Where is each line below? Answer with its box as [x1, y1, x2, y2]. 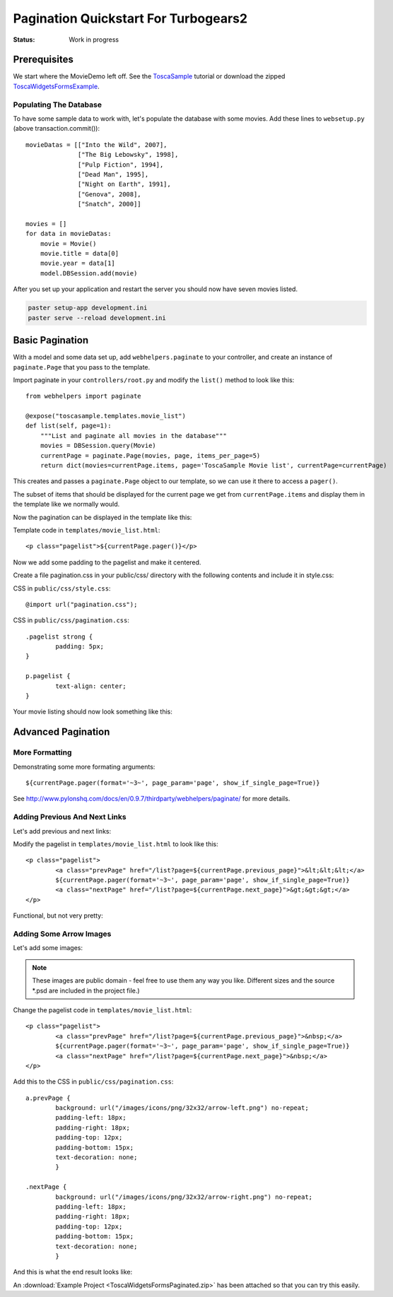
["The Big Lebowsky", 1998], [78, 150, 179, 159]
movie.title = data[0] [40, 249, 119, 258]
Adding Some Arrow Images [13, 929, 112, 939]
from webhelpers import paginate [25, 392, 141, 401]
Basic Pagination [13, 334, 88, 346]
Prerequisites [13, 54, 74, 66]
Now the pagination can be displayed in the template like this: [13, 513, 192, 521]
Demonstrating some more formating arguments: [13, 762, 156, 771]
